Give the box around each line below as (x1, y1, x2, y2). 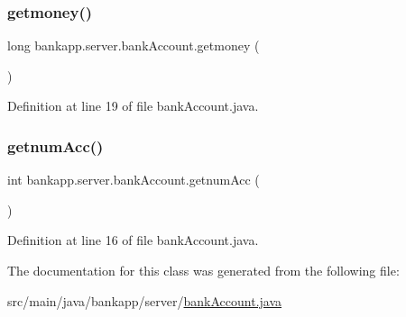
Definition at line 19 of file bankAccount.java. (7, 96, 259, 115)
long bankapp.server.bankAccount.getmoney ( (7, 36, 260, 55)
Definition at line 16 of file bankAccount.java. (7, 231, 259, 249)
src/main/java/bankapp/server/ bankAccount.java (7, 291, 282, 310)
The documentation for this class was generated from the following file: (7, 261, 400, 279)
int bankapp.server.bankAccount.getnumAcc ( (7, 170, 260, 189)
